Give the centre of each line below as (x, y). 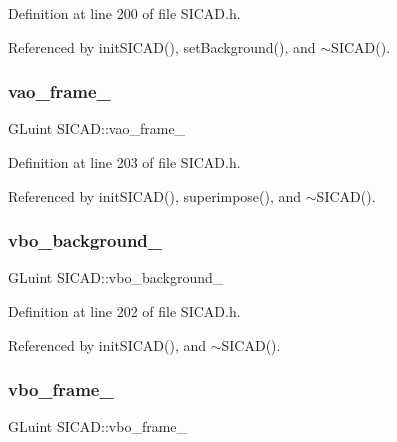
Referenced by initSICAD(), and (107, 344)
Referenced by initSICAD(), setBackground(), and (162, 46)
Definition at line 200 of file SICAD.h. (124, 13)
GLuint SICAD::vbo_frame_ (98, 426)
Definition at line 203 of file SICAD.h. (124, 162)
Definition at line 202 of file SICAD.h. (124, 311)
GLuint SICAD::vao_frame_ (97, 128)
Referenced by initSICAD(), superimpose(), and (155, 195)
